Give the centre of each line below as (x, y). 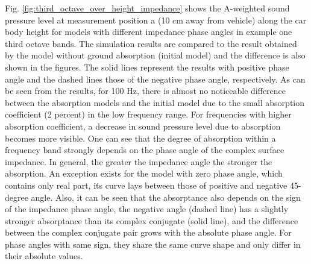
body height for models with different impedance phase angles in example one (149, 32)
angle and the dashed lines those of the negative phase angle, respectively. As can (155, 79)
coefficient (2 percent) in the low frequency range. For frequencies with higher (148, 114)
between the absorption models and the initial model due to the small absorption (155, 102)
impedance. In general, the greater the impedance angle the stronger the (139, 161)
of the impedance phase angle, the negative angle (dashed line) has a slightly (147, 209)
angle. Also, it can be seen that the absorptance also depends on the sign (166, 197)
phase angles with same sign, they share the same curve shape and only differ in (153, 244)
